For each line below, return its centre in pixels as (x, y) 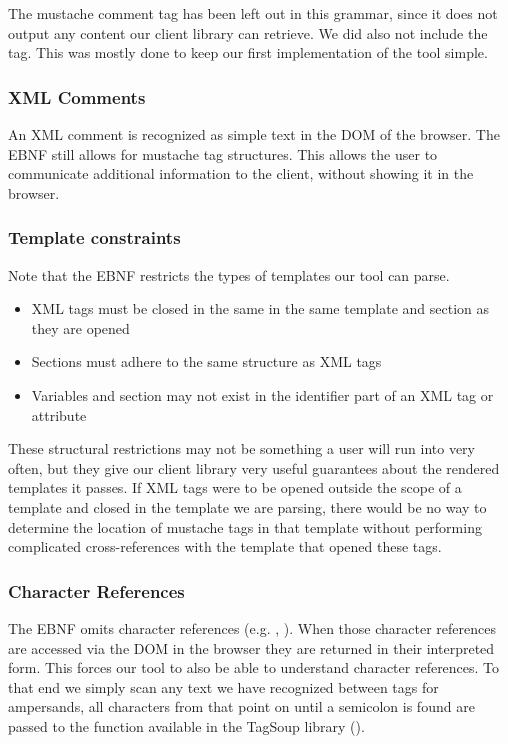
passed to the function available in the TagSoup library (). (186, 725)
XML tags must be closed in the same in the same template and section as (260, 308)
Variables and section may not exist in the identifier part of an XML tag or (262, 394)
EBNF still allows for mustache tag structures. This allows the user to (223, 153)
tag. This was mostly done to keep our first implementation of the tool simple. (248, 52)
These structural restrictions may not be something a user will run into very (241, 448)
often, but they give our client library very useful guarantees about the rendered (254, 467)
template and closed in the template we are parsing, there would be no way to (247, 506)
